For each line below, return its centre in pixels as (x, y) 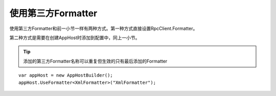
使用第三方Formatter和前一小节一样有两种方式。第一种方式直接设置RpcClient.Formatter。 (103, 28)
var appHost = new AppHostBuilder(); (66, 75)
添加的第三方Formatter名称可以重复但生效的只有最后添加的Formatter (95, 61)
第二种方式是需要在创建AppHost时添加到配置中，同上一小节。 (75, 38)
